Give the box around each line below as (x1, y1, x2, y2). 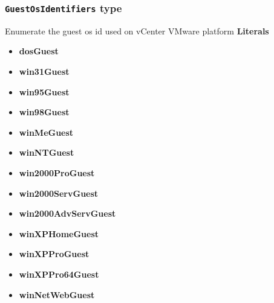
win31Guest (19, 65, 70, 77)
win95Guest (19, 85, 70, 98)
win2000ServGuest (19, 187, 99, 199)
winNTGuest (19, 146, 74, 159)
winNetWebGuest (19, 288, 95, 301)
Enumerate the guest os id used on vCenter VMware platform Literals (5, 24, 269, 37)
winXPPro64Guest (19, 267, 99, 280)
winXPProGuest (19, 247, 90, 260)
